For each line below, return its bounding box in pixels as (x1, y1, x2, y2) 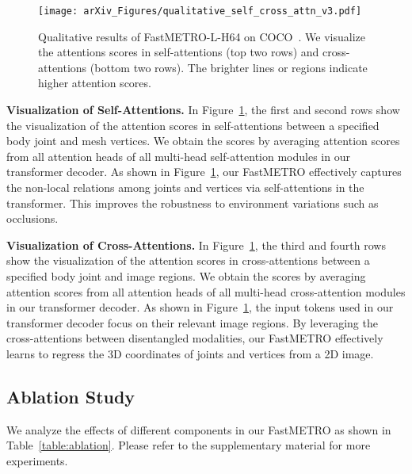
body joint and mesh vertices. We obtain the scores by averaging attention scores (6, 132, 400, 149)
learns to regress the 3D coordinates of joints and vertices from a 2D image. (6, 345, 374, 361)
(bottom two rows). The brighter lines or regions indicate (90, 59, 368, 75)
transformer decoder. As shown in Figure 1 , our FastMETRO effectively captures (6, 163, 402, 180)
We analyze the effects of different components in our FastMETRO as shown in (6, 421, 391, 438)
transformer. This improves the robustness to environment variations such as (6, 194, 379, 211)
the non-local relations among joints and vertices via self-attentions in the (6, 179, 364, 195)
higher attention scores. (38, 75, 151, 91)
